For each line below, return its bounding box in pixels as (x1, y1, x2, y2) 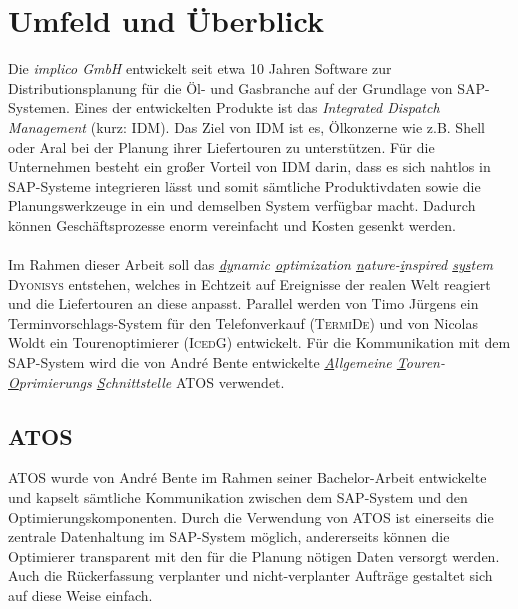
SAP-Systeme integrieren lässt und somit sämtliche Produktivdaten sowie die (8, 175, 481, 196)
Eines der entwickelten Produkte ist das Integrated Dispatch (74, 97, 440, 118)
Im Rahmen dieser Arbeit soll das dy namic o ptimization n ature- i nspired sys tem (8, 254, 494, 275)
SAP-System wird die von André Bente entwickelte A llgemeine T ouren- (8, 352, 445, 373)
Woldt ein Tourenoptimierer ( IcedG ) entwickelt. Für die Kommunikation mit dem (8, 332, 511, 353)
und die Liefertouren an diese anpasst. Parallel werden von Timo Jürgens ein (8, 293, 479, 314)
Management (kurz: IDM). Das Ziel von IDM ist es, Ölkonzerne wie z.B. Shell (8, 116, 485, 137)
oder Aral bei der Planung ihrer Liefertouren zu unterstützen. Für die (8, 136, 435, 157)
